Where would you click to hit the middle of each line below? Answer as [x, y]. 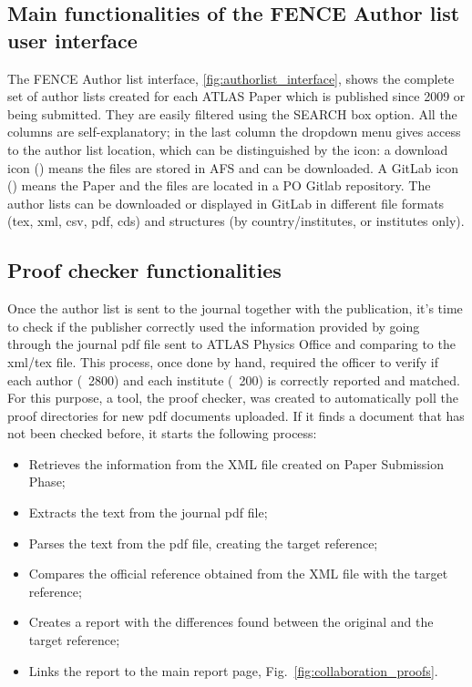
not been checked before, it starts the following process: [162, 433]
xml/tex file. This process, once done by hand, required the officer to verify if [223, 361]
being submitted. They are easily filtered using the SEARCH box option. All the [232, 113]
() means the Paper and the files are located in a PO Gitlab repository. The [219, 185]
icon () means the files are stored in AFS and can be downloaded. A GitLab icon [233, 167]
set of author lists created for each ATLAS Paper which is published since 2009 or [236, 96]
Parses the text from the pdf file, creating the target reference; [203, 543]
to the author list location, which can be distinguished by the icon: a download [228, 149]
